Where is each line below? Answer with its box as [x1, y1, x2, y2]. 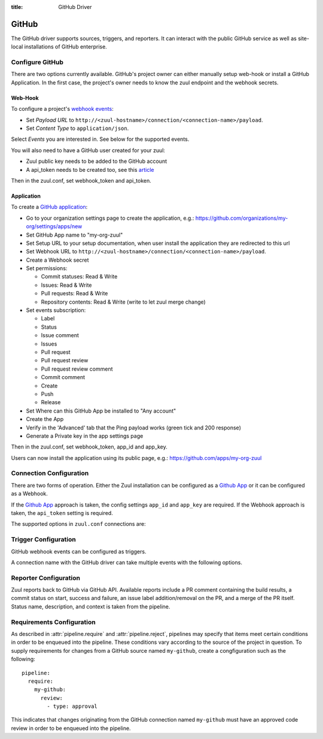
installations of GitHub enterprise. [24, 43, 107, 50]
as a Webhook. [11, 490, 48, 497]
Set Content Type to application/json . [26, 125, 129, 132]
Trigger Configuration [11, 535, 76, 544]
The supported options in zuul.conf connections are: [11, 520, 146, 528]
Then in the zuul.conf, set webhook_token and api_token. [11, 177, 152, 184]
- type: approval [47, 703, 98, 710]
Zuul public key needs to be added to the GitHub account [26, 158, 167, 165]
